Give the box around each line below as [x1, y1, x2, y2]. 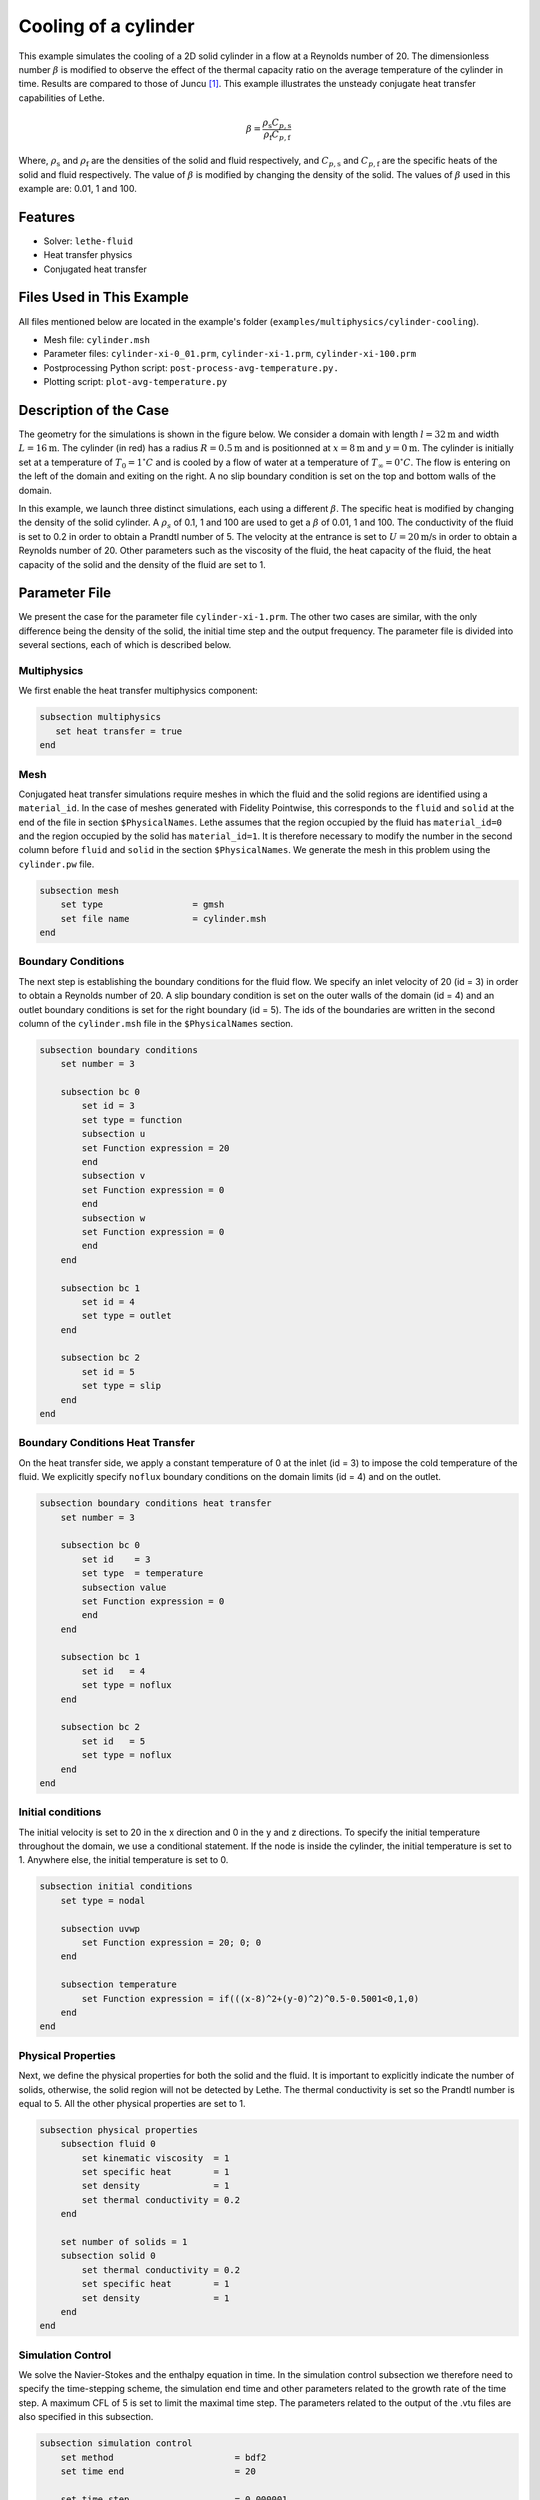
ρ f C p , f [263, 128, 291, 142]
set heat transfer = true [55, 725, 183, 737]
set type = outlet [81, 1310, 172, 1322]
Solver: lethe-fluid [43, 235, 134, 247]
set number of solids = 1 [60, 2236, 188, 2247]
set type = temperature [81, 1568, 204, 1579]
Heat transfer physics [43, 249, 133, 261]
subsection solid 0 [60, 2250, 157, 2262]
